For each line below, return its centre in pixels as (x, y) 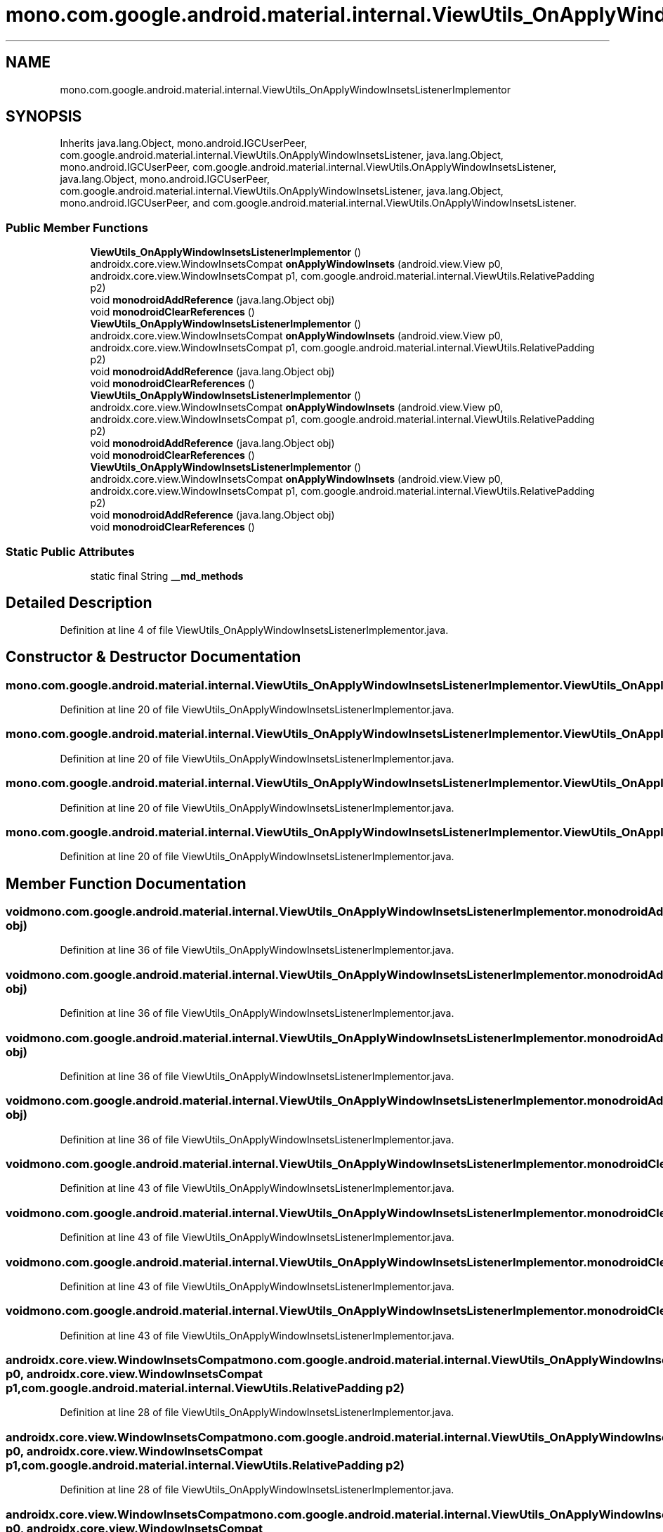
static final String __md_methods (167, 576)
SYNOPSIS (44, 117)
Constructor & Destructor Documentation (153, 657)
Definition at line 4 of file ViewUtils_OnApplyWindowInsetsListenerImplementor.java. (254, 630)
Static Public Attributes (70, 551)
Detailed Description (79, 603)
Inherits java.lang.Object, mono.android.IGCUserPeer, (184, 143)
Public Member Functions (77, 227)
